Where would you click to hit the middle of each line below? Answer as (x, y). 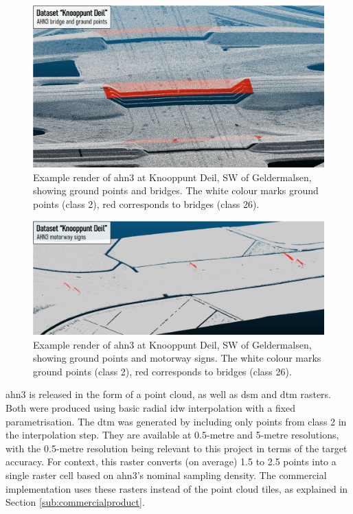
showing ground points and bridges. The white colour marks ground (176, 190)
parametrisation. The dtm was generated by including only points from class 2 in (176, 421)
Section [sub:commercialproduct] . (75, 502)
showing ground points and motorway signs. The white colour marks (177, 358)
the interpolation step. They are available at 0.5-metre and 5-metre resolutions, (172, 435)
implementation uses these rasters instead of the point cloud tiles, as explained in (177, 488)
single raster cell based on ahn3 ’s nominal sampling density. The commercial (166, 475)
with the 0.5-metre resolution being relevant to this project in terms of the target (176, 448)
